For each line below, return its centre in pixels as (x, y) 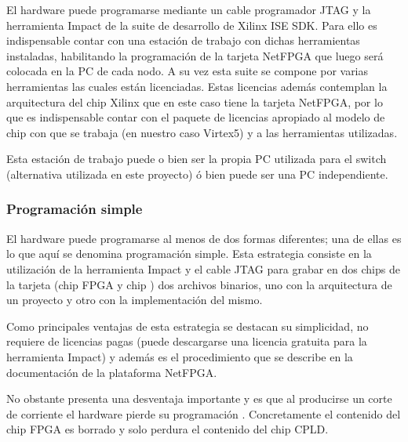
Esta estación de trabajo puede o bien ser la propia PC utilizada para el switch (197, 159)
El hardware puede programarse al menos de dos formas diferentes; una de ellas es (204, 238)
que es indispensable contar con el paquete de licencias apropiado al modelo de (196, 117)
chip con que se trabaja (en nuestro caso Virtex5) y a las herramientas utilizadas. (202, 132)
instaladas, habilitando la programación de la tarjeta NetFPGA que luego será (195, 55)
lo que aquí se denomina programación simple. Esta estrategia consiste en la (189, 254)
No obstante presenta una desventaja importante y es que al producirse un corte (199, 399)
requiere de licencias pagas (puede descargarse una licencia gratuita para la (187, 341)
